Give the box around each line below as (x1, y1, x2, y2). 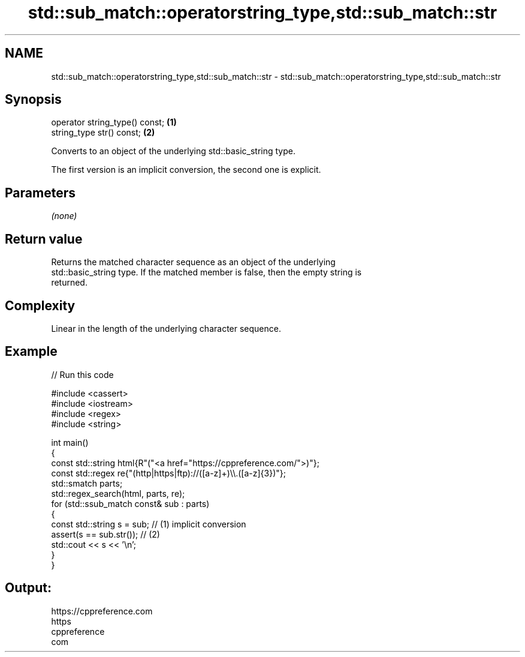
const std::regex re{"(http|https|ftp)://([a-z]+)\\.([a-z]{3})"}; (51, 467, 286, 478)
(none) (51, 211, 77, 221)
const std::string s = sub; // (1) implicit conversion (51, 518, 246, 529)
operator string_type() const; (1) (51, 117, 177, 128)
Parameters (5, 185, 76, 200)
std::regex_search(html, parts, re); (51, 488, 185, 499)
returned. (51, 277, 87, 288)
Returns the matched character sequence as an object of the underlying (51, 257, 336, 268)
